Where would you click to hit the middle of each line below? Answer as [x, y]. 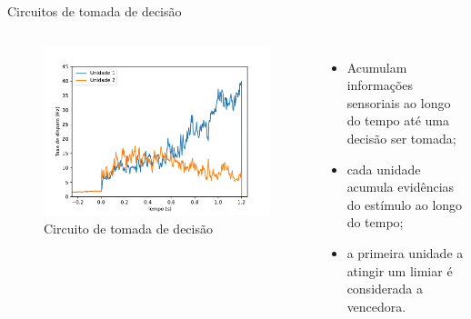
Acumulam [377, 67]
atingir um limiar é [400, 270]
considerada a [385, 289]
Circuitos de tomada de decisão [95, 11]
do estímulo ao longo [405, 204]
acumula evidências [401, 187]
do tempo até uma [398, 120]
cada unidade [384, 169]
